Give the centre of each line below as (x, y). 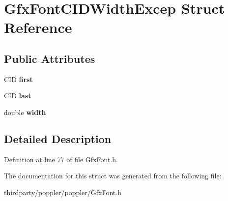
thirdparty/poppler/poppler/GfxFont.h (63, 192)
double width (25, 112)
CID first (18, 79)
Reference (38, 27)
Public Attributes (50, 58)
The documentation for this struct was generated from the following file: (113, 176)
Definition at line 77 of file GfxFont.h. (61, 159)
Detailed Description (58, 138)
